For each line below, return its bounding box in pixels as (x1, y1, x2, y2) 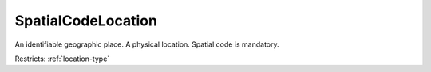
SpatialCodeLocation (14, 12, 157, 29)
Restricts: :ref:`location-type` (14, 54, 110, 63)
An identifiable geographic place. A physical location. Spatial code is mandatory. (14, 40, 279, 49)
